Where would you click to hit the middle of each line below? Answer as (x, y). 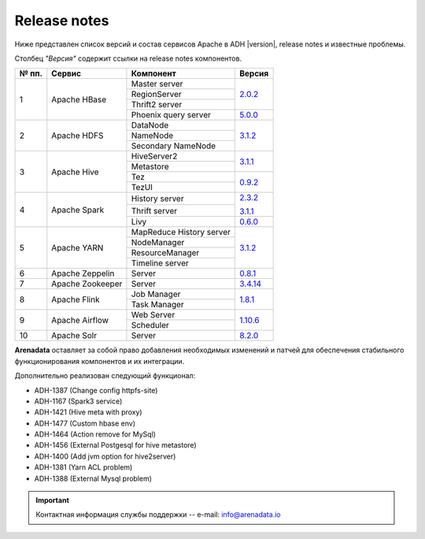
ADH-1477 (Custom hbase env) (85, 423)
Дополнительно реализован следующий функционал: (105, 376)
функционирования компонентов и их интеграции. (100, 361)
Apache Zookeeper (87, 284)
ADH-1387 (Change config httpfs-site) (96, 390)
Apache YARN (78, 247)
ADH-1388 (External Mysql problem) (93, 478)
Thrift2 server (157, 105)
